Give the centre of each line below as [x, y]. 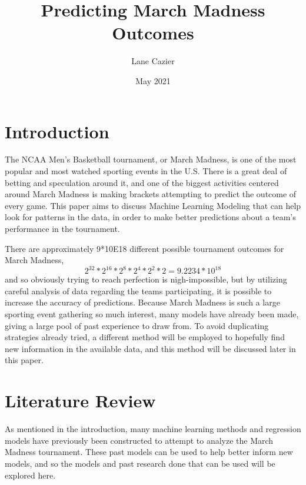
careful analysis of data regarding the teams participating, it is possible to [138, 290]
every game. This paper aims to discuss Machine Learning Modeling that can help [153, 205]
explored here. [30, 475]
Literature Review [80, 401]
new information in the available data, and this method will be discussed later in [150, 348]
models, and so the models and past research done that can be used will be [140, 463]
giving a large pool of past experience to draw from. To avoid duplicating [137, 325]
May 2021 [153, 80]
